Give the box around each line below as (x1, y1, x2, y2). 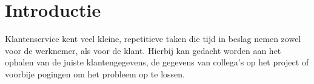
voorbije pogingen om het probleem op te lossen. (5, 67, 185, 80)
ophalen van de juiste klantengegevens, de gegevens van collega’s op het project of (5, 56, 309, 68)
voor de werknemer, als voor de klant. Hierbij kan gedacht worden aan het (5, 44, 281, 56)
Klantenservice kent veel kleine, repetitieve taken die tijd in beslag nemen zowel (5, 32, 301, 45)
